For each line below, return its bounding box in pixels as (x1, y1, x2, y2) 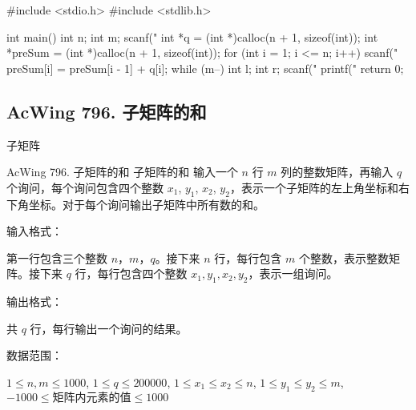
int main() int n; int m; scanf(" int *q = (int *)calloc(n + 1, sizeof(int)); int (6, 28, 378, 45)
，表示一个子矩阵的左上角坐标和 (229, 179, 398, 195)
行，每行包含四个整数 (75, 265, 188, 282)
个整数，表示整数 (298, 249, 389, 266)
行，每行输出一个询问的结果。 (30, 320, 188, 336)
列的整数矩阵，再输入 (281, 163, 394, 180)
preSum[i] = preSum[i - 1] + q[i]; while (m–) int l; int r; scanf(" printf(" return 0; (6, 59, 404, 76)
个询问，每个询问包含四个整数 (6, 179, 164, 195)
